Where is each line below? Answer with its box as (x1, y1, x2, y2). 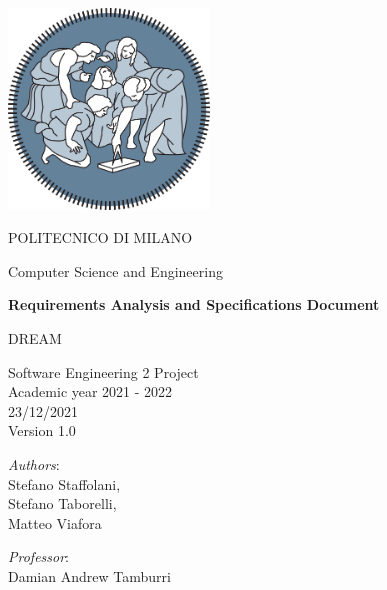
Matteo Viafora (8, 512, 102, 533)
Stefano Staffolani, (8, 473, 121, 494)
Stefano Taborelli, (8, 493, 117, 514)
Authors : (8, 453, 60, 474)
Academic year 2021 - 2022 (8, 381, 173, 402)
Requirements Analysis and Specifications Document (8, 294, 380, 315)
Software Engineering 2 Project (8, 361, 199, 382)
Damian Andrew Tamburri (8, 565, 171, 586)
